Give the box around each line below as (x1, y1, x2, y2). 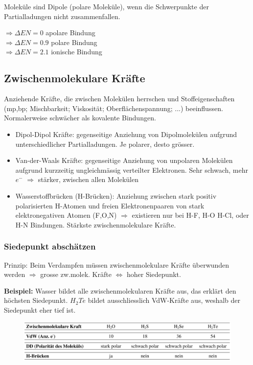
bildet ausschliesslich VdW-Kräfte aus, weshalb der (88, 295, 241, 305)
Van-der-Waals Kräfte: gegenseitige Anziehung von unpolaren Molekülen (15, 155, 233, 165)
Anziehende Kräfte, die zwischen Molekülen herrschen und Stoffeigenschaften (4, 93, 235, 104)
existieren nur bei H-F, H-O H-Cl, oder (132, 210, 249, 220)
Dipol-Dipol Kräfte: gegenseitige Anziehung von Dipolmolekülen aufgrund (15, 129, 237, 139)
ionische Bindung (51, 46, 102, 57)
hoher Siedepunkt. (126, 269, 181, 279)
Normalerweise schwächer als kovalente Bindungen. (4, 113, 156, 123)
